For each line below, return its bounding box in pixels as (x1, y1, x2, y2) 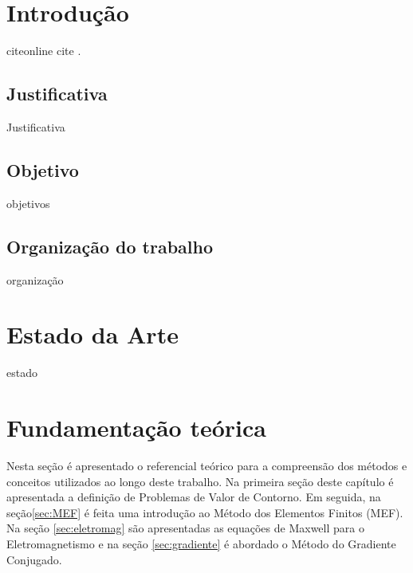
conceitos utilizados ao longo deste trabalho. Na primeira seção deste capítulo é (6, 473, 394, 489)
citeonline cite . (6, 42, 81, 59)
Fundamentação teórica (6, 411, 266, 444)
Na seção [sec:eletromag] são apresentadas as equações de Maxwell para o (6, 520, 364, 536)
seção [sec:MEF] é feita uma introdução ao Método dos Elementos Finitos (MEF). (6, 504, 403, 520)
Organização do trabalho (6, 234, 214, 258)
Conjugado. (6, 551, 62, 567)
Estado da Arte (6, 318, 179, 351)
